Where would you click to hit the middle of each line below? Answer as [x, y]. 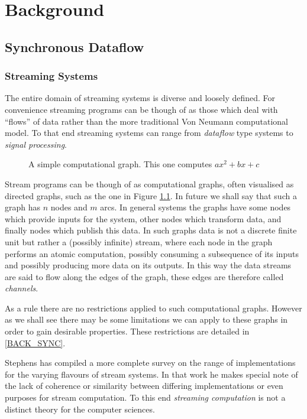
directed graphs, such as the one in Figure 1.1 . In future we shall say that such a [151, 195]
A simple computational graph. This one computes [120, 164]
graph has [23, 207]
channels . [22, 288]
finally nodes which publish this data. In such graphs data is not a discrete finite [151, 230]
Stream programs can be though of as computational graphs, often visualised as [149, 183]
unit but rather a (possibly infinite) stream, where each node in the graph [139, 241]
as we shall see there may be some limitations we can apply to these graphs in [146, 319]
